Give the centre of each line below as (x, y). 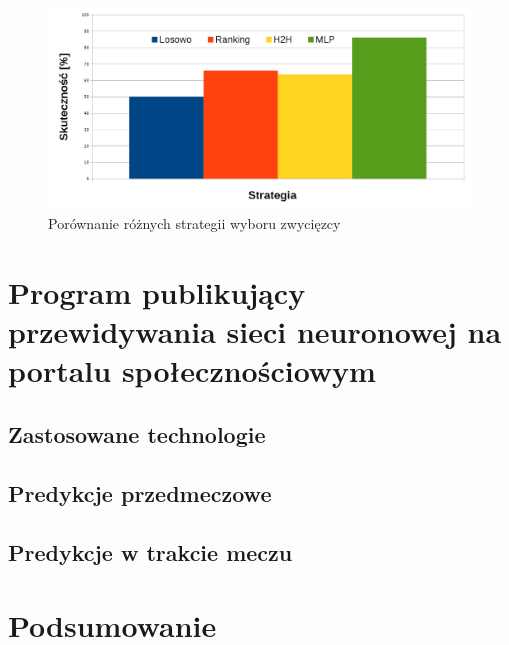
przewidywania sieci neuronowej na (255, 331)
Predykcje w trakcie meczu (150, 551)
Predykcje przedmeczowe (140, 492)
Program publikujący (157, 292)
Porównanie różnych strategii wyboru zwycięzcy (194, 223)
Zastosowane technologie (137, 433)
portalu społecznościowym (192, 370)
